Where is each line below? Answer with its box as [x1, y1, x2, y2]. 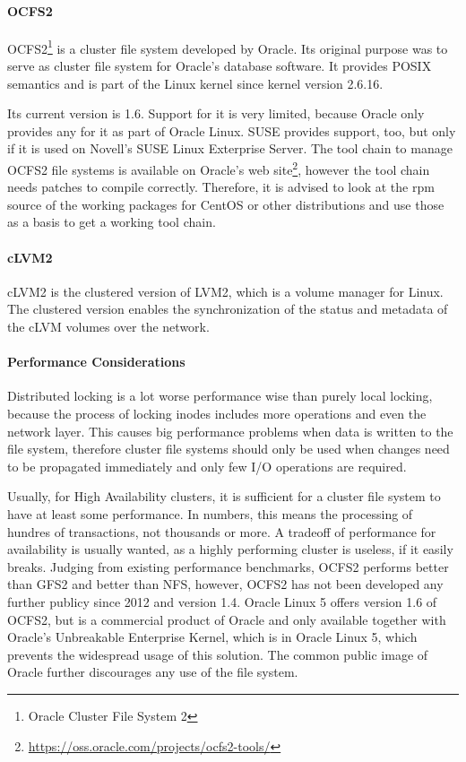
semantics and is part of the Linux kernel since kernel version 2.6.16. [7, 74, 384, 92]
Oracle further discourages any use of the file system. [7, 662, 298, 681]
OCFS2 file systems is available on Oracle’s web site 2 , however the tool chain [7, 158, 430, 178]
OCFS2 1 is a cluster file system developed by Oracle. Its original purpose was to [7, 36, 448, 57]
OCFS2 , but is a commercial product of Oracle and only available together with [7, 610, 446, 628]
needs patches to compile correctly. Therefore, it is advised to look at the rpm [7, 178, 435, 196]
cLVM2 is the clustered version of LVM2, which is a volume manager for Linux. [7, 281, 444, 300]
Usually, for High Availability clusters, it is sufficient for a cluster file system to [7, 487, 441, 506]
